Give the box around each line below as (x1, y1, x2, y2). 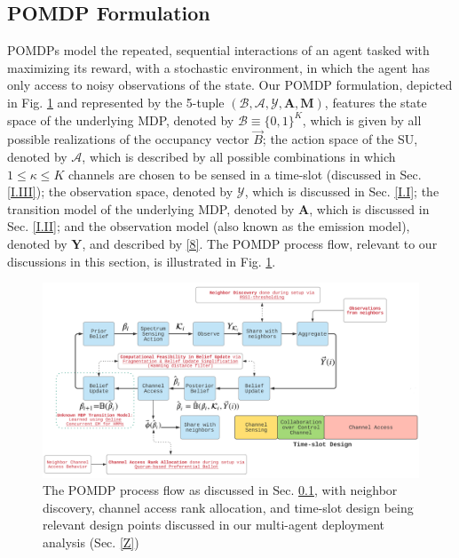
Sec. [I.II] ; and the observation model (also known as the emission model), (7, 217, 410, 235)
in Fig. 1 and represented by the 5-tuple (7, 92, 225, 111)
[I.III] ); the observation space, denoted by (7, 182, 233, 201)
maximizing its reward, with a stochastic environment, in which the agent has (7, 58, 431, 76)
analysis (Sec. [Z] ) (43, 532, 139, 551)
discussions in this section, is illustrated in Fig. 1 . (7, 251, 276, 270)
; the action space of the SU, (262, 130, 418, 148)
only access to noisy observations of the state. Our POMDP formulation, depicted (7, 76, 453, 94)
